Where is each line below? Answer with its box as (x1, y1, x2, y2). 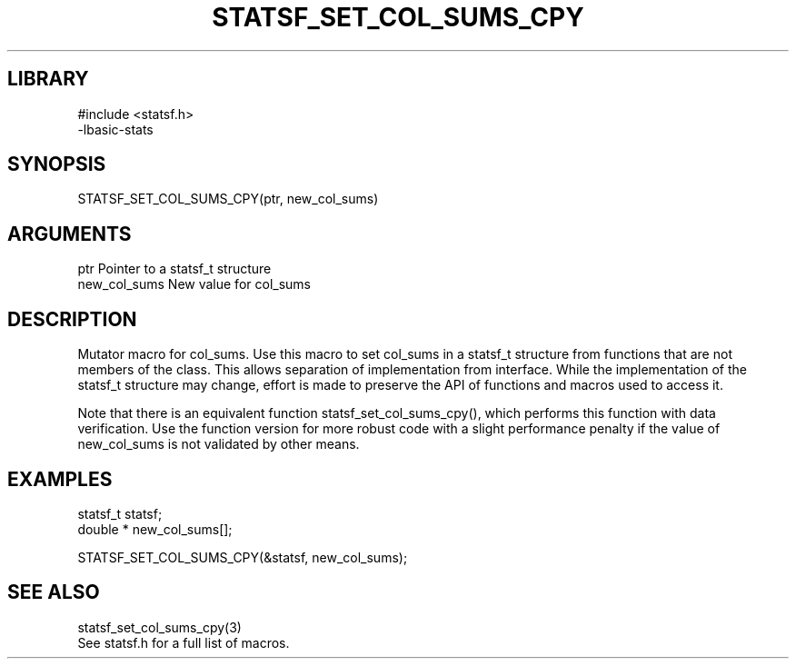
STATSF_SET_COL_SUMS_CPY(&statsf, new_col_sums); (77, 549, 408, 565)
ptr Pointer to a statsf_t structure (77, 261, 272, 277)
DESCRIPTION (7, 307, 137, 331)
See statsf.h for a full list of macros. (77, 634, 290, 651)
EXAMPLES (7, 467, 113, 491)
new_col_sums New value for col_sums (77, 276, 311, 293)
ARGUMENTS (7, 222, 132, 245)
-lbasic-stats (77, 121, 154, 137)
